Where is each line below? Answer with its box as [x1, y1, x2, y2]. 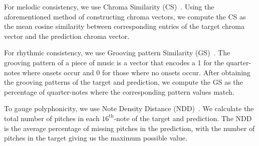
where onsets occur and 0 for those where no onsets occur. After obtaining [22, 67, 250, 77]
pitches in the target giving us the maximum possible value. [4, 133, 187, 143]
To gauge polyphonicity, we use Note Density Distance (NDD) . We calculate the [4, 103, 254, 114]
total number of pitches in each [4, 113, 100, 123]
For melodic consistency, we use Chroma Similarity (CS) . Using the [4, 1, 214, 11]
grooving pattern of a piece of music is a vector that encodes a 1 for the [4, 57, 224, 67]
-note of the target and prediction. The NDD [114, 113, 252, 123]
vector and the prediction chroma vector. [4, 30, 130, 41]
